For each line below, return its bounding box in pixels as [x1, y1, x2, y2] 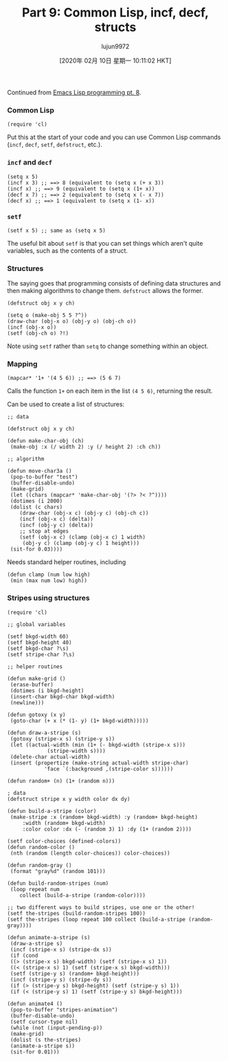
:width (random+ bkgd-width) [22, 819, 106, 826]
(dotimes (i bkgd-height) [10, 687, 84, 694]
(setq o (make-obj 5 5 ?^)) [7, 312, 88, 319]
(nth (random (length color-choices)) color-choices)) [10, 850, 170, 857]
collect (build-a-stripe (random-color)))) [19, 892, 146, 899]
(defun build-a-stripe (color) [7, 807, 97, 815]
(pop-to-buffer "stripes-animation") [10, 1006, 118, 1013]
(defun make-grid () [7, 675, 67, 682]
